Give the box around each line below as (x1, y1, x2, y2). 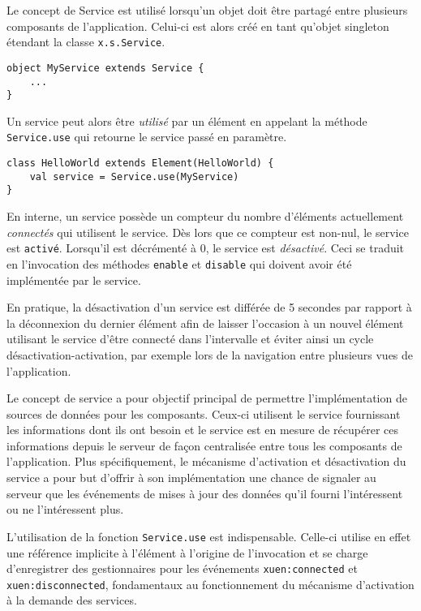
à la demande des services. (6, 592, 137, 609)
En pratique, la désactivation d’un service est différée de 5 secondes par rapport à (6, 299, 412, 316)
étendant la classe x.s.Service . (6, 33, 165, 50)
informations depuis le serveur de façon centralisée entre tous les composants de (6, 437, 402, 454)
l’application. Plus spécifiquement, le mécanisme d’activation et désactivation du (6, 453, 406, 470)
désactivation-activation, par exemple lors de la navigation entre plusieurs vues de (6, 346, 414, 363)
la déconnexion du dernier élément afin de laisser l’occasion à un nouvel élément (6, 314, 404, 331)
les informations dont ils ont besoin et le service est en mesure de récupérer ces (6, 421, 398, 438)
